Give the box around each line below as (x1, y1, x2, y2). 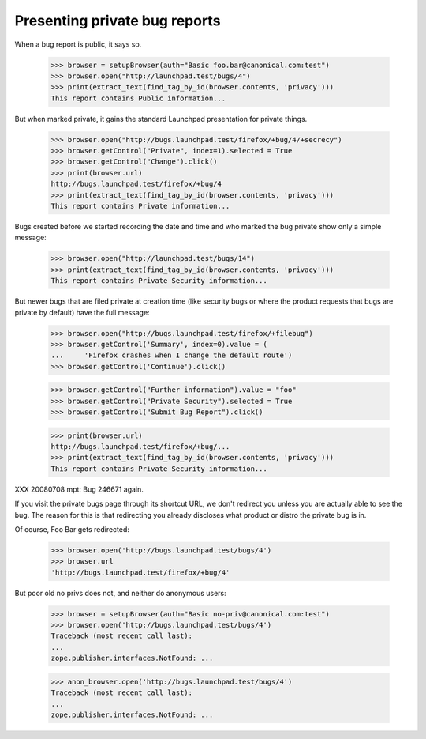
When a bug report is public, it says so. (14, 40, 142, 49)
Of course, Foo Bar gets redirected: (14, 524, 130, 534)
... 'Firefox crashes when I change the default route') (50, 351, 293, 360)
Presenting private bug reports (14, 12, 221, 29)
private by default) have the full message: (14, 307, 150, 317)
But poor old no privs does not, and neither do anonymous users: (14, 588, 226, 598)
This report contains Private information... (50, 202, 230, 211)
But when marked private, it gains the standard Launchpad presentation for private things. (14, 114, 308, 123)
